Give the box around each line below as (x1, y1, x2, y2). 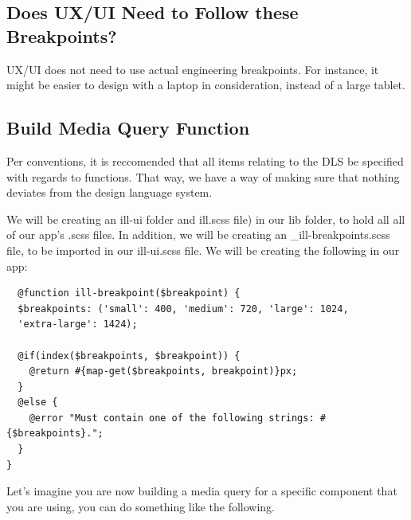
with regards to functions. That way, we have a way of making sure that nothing (6, 168, 400, 185)
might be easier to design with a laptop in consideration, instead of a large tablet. (6, 76, 405, 93)
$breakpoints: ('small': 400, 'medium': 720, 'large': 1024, (18, 303, 349, 315)
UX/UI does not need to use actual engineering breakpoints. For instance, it (6, 61, 379, 77)
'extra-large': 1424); (18, 319, 138, 330)
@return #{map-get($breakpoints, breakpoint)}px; (29, 366, 298, 377)
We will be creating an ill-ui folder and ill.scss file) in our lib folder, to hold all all (6, 210, 405, 227)
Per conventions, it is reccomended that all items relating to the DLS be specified (6, 152, 404, 169)
